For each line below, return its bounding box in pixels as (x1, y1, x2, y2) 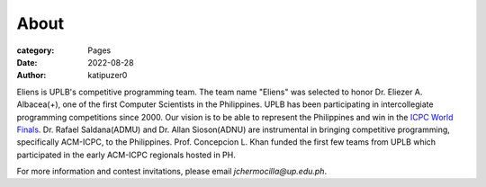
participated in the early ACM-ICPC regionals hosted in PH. (16, 149, 236, 160)
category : (16, 45, 55, 56)
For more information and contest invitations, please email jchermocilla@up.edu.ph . (16, 166, 328, 177)
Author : (16, 70, 47, 81)
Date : (16, 57, 38, 67)
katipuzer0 (87, 70, 128, 81)
